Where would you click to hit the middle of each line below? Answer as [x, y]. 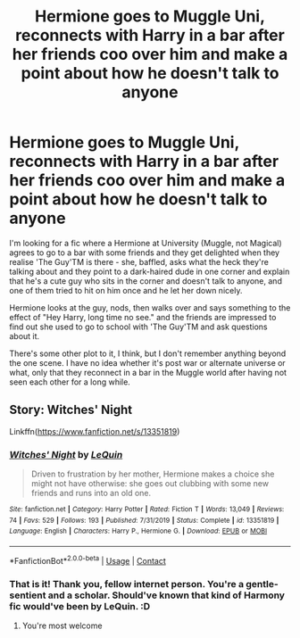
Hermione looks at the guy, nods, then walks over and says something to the [150, 307]
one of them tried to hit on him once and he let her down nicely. [126, 290]
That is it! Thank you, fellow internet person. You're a [126, 584]
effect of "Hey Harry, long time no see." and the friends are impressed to [143, 317]
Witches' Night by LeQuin [66, 454]
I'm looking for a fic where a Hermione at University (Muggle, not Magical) [146, 243]
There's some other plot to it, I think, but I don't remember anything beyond [148, 353]
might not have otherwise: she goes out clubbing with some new [150, 484]
